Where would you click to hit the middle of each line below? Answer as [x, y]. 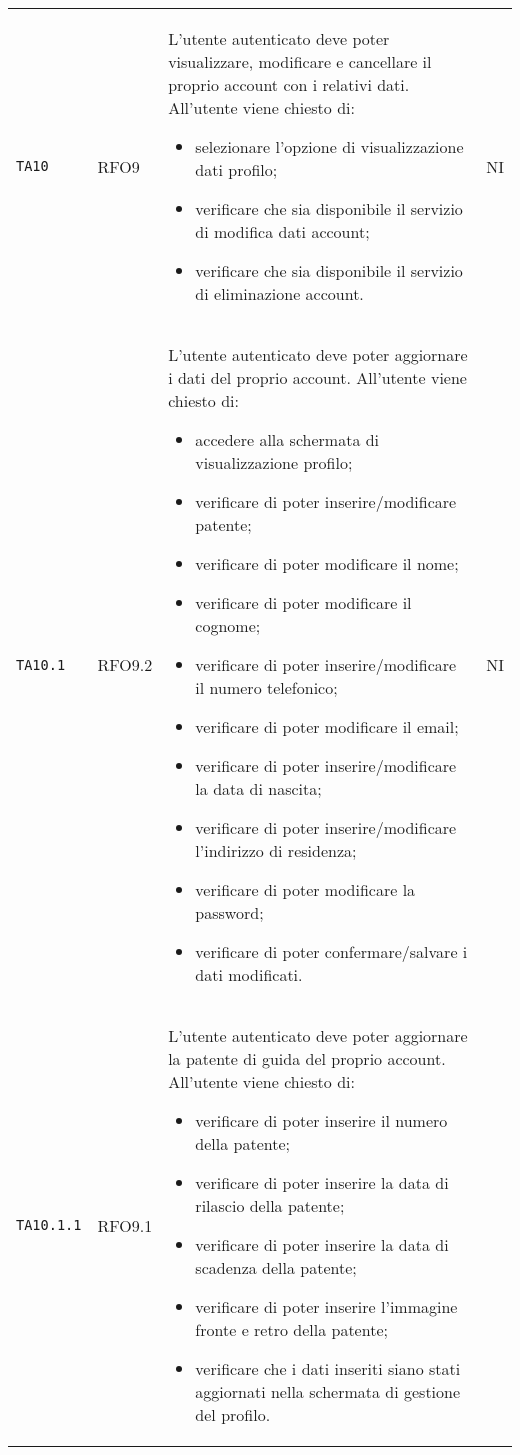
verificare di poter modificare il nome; [327, 563]
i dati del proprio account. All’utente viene [317, 377]
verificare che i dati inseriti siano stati [328, 1368]
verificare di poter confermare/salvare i [331, 951]
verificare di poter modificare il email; [327, 726]
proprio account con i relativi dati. [289, 84]
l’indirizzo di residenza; [276, 850]
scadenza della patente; [276, 1267]
